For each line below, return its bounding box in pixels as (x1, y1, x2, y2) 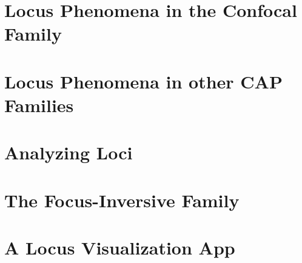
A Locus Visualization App (4, 235, 235, 260)
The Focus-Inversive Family (4, 187, 240, 212)
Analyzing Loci (4, 140, 133, 165)
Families (4, 92, 74, 117)
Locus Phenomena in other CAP (4, 68, 283, 93)
